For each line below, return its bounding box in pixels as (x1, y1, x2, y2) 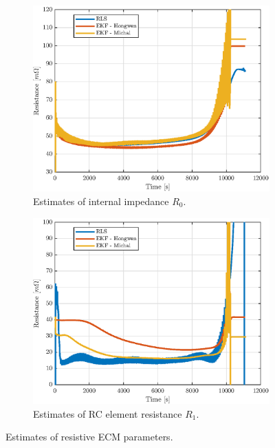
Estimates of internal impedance (33, 194, 169, 209)
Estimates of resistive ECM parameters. (5, 429, 173, 444)
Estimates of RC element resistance (33, 406, 182, 420)
